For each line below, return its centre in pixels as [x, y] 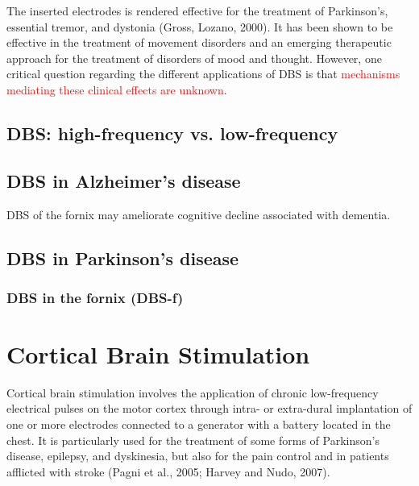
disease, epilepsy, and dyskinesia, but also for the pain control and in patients [198, 456]
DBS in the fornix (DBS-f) [95, 297]
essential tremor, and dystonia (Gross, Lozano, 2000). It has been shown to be [200, 26]
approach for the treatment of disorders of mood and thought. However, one [194, 58]
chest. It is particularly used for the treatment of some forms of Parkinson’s [193, 440]
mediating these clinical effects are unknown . [117, 89]
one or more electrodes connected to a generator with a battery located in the [199, 424]
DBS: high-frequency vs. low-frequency [172, 133]
